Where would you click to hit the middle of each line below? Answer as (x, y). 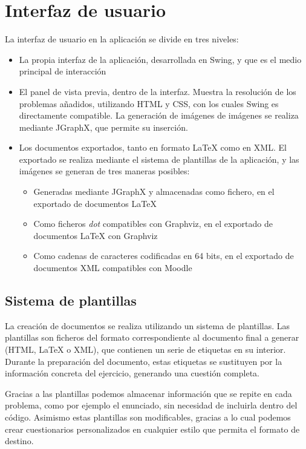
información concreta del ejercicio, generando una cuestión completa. (132, 373)
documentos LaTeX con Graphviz (96, 235)
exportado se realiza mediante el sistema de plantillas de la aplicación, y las (159, 159)
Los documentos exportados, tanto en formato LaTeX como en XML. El (153, 147)
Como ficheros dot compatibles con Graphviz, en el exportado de (153, 224)
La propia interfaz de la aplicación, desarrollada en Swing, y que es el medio (160, 59)
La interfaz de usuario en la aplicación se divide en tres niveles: (122, 39)
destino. (19, 441)
